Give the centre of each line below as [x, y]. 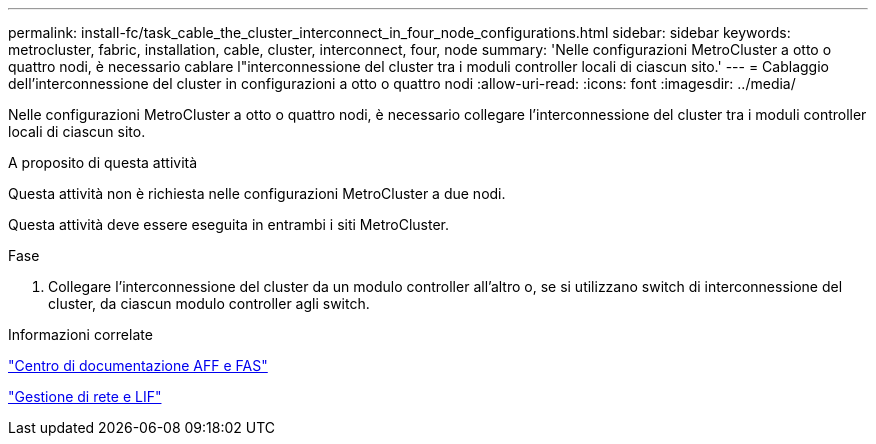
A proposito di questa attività [103, 162]
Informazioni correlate [80, 334]
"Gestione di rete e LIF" [85, 396]
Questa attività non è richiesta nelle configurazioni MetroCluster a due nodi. [257, 193]
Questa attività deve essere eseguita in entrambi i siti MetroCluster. [228, 224]
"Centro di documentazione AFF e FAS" [138, 365]
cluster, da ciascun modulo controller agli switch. [209, 303]
